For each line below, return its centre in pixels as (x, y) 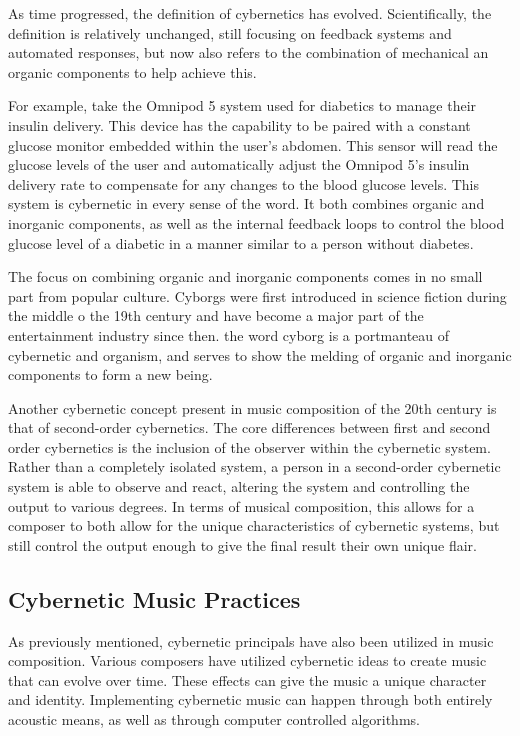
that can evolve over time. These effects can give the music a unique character (247, 679)
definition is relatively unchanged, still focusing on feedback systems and (230, 32)
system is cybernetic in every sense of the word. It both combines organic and (246, 203)
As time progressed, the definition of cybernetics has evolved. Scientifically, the (250, 13)
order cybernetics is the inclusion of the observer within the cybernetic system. (249, 446)
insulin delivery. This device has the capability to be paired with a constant (239, 124)
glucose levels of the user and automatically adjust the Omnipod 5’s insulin (239, 164)
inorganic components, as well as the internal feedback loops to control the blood (256, 222)
